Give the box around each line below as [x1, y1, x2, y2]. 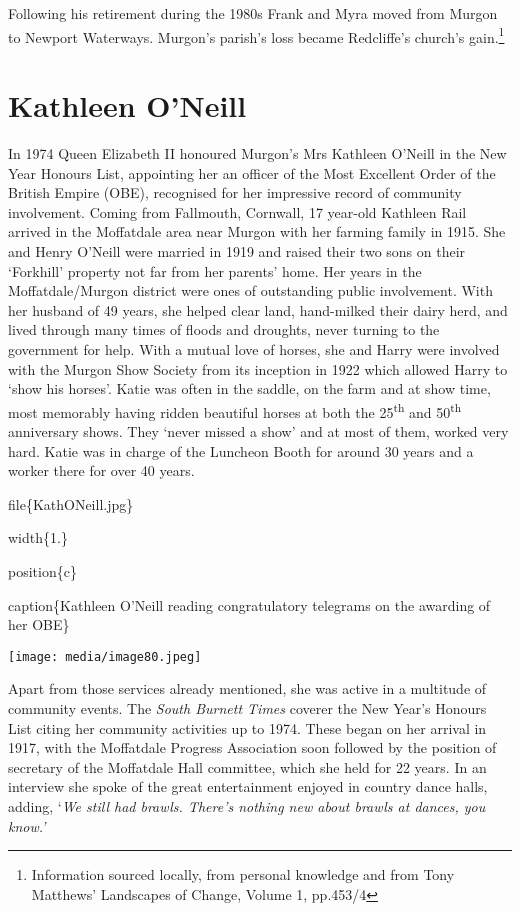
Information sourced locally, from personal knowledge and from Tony [31, 864, 455, 885]
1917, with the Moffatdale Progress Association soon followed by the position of [8, 737, 497, 758]
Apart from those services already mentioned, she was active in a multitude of [8, 678, 487, 699]
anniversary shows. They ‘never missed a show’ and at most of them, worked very [8, 420, 509, 441]
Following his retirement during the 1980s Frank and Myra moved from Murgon [8, 3, 498, 23]
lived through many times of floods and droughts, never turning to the [8, 319, 440, 340]
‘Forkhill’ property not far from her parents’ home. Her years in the [8, 260, 422, 281]
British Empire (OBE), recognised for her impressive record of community [8, 182, 462, 203]
